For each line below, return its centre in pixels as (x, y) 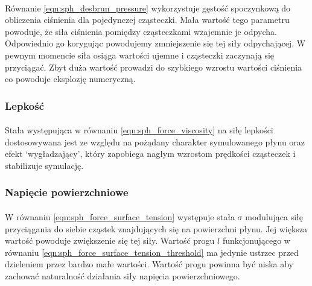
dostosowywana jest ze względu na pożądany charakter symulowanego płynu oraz (155, 141)
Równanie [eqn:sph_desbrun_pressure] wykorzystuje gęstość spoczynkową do (148, 8)
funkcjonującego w (256, 240)
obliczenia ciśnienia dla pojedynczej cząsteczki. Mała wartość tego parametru (147, 20)
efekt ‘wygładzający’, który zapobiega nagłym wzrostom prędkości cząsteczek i (150, 154)
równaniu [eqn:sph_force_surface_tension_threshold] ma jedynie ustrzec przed (152, 252)
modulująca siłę (274, 217)
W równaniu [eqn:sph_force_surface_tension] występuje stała (120, 217)
